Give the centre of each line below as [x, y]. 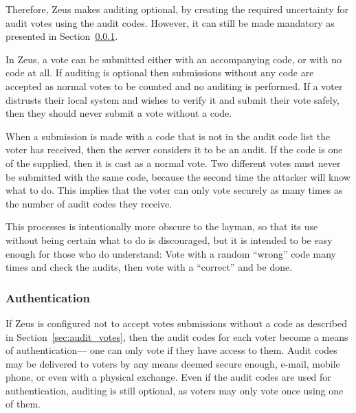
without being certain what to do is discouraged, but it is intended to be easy [169, 239]
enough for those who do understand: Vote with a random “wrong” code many [171, 253]
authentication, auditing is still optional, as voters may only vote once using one [175, 390]
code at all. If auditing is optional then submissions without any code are [160, 72]
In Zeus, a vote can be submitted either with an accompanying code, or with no [174, 59]
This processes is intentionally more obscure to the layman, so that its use [162, 226]
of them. [23, 404]
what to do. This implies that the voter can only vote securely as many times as [174, 190]
